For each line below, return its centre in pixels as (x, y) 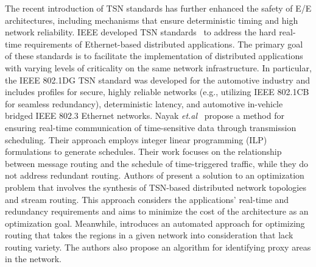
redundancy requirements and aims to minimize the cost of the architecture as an (157, 211)
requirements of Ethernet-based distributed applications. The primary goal (163, 44)
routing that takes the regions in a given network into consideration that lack (149, 235)
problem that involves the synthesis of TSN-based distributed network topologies (156, 187)
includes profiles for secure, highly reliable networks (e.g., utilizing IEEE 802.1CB (157, 92)
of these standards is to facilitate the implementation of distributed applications (154, 56)
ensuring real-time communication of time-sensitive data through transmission (151, 127)
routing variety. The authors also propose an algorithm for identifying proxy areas (158, 247)
